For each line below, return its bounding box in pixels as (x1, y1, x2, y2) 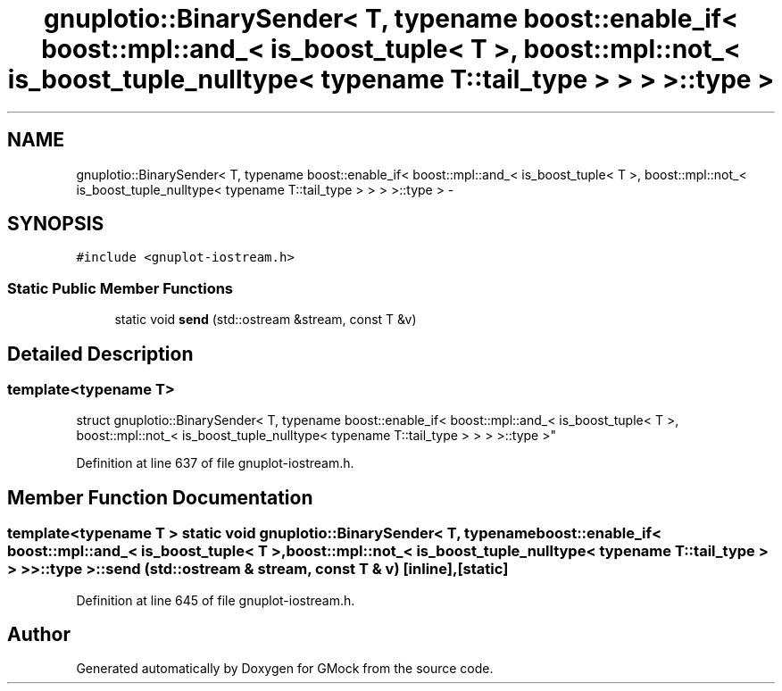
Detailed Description (7, 342, 194, 365)
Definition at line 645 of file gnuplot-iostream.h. (76, 592, 355, 608)
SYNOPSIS (7, 212, 104, 236)
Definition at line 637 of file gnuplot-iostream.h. (76, 455, 354, 471)
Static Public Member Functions (7, 279, 234, 297)
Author (7, 623, 71, 646)
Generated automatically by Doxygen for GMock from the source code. (76, 661, 494, 677)
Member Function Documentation (7, 486, 313, 509)
